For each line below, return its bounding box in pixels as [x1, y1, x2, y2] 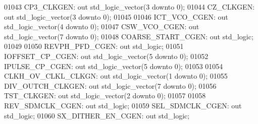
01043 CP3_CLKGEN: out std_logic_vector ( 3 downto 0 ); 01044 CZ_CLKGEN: [4, 2, 255, 12]
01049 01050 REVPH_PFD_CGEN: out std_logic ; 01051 [4, 41, 184, 51]
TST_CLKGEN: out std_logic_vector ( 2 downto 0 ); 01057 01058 [4, 90, 206, 101]
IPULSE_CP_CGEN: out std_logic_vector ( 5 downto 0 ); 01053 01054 [4, 60, 223, 71]
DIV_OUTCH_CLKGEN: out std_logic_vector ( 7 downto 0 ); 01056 [4, 80, 217, 91]
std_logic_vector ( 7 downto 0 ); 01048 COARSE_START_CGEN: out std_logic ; [4, 31, 253, 41]
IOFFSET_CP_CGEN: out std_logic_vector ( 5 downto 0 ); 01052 [4, 50, 209, 61]
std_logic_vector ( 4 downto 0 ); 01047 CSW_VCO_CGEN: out [4, 21, 199, 32]
